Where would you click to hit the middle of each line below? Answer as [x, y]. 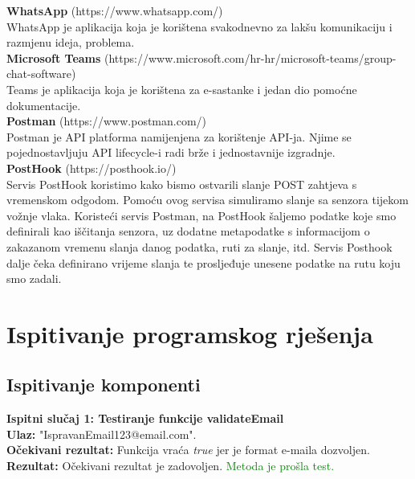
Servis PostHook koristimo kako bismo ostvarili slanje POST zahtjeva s [182, 184]
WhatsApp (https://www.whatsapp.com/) [115, 10]
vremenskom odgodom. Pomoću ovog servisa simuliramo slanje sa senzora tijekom [207, 200]
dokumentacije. [44, 105]
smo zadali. [34, 278]
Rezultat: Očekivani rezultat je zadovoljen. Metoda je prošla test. [171, 466]
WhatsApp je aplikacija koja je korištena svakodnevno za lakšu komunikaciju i [199, 26]
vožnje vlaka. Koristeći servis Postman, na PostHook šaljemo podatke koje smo [201, 215]
